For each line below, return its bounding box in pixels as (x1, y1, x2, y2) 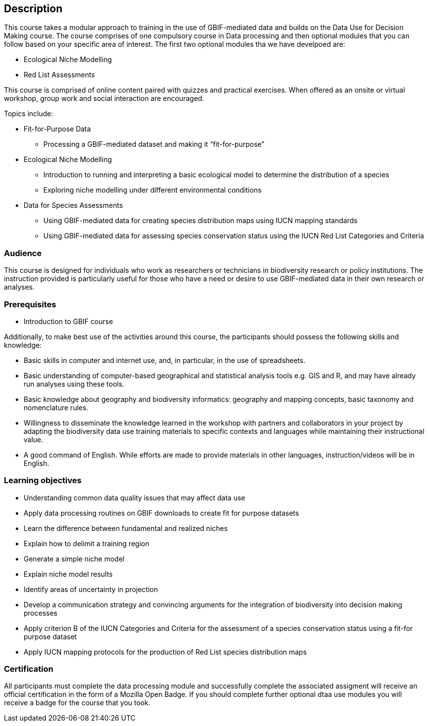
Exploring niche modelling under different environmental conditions (43, 186, 262, 195)
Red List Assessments (24, 70, 95, 79)
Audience (4, 248, 42, 258)
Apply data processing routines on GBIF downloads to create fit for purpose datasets (24, 508, 299, 517)
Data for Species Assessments (24, 201, 123, 210)
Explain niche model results (24, 569, 113, 578)
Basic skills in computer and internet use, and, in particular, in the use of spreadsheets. (24, 356, 306, 364)
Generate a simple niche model (24, 554, 125, 563)
